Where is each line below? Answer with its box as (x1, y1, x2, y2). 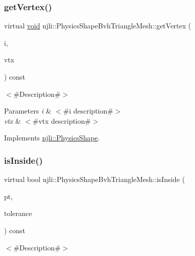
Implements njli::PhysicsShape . (4, 132, 100, 143)
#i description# (63, 105, 113, 116)
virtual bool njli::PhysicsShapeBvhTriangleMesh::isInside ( (4, 174, 185, 185)
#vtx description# (32, 115, 91, 126)
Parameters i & (4, 105, 52, 116)
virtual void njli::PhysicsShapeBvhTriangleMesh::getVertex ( (4, 20, 191, 31)
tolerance (4, 208, 32, 218)
